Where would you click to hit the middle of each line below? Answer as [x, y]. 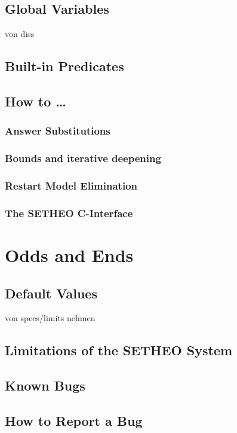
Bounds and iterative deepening [83, 158]
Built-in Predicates [64, 66]
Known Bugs [45, 385]
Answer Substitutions [58, 131]
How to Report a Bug [74, 420]
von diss [20, 34]
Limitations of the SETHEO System [119, 350]
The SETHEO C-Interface [69, 213]
